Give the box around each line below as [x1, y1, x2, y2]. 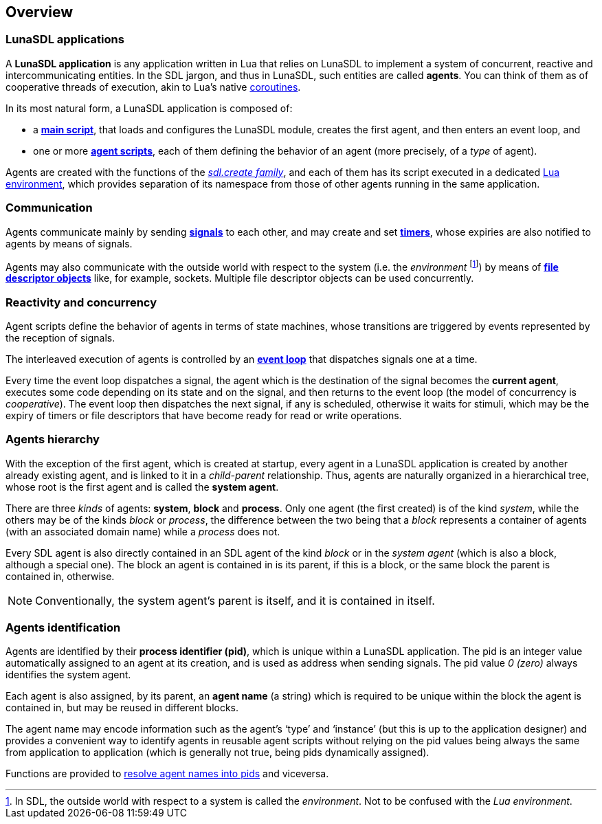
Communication [5, 201, 93, 215]
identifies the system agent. [5, 669, 131, 681]
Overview [5, 3, 74, 21]
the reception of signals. [5, 331, 115, 344]
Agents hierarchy [5, 432, 100, 447]
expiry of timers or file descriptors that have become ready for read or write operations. [5, 409, 402, 421]
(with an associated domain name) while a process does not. [5, 525, 280, 537]
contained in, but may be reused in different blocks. [5, 702, 239, 714]
